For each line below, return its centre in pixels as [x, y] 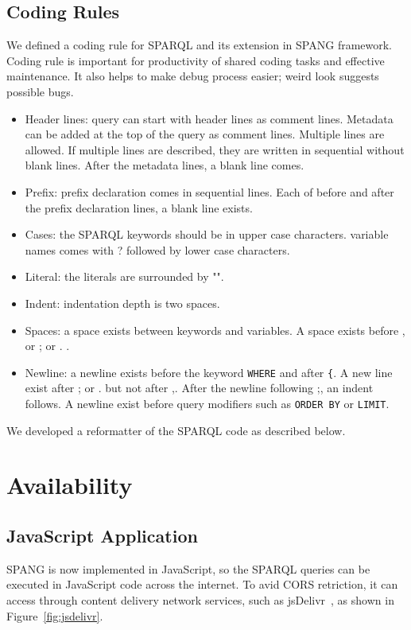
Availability [70, 485]
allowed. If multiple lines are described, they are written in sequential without [215, 149]
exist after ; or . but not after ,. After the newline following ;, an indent [199, 388]
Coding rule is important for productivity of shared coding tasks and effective [196, 60]
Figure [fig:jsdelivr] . [55, 615]
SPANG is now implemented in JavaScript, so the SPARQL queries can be [188, 568]
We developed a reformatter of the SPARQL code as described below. [176, 430]
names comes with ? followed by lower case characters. [157, 249]
